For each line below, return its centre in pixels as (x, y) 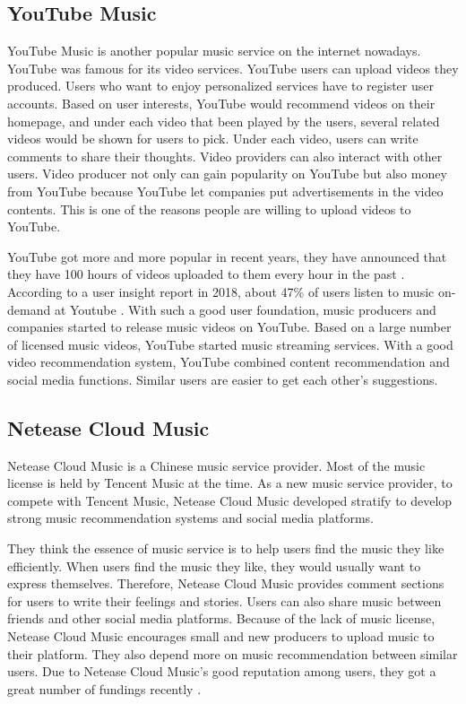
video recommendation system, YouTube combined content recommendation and (229, 362)
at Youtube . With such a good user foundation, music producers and (245, 309)
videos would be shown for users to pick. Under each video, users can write (213, 139)
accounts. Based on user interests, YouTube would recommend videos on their (221, 103)
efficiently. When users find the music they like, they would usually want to (214, 565)
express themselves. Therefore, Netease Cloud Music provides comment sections (226, 583)
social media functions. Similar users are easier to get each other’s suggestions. (223, 379)
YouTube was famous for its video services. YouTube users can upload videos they (233, 68)
